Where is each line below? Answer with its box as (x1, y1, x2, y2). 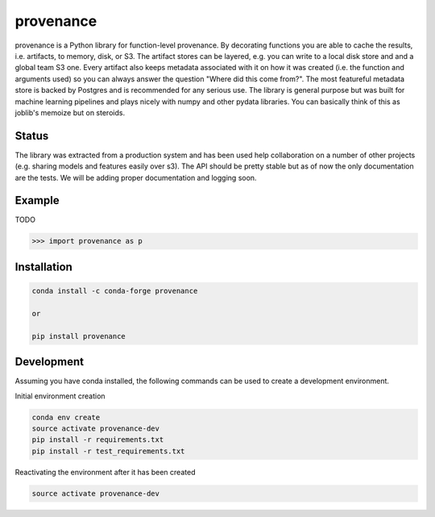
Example (14, 194, 60, 207)
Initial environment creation (14, 391, 106, 401)
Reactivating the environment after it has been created (14, 467, 196, 477)
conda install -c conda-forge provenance (31, 286, 198, 296)
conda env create (31, 412, 101, 422)
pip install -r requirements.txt (31, 436, 164, 444)
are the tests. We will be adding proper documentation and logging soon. (14, 173, 257, 182)
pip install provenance (31, 331, 126, 340)
